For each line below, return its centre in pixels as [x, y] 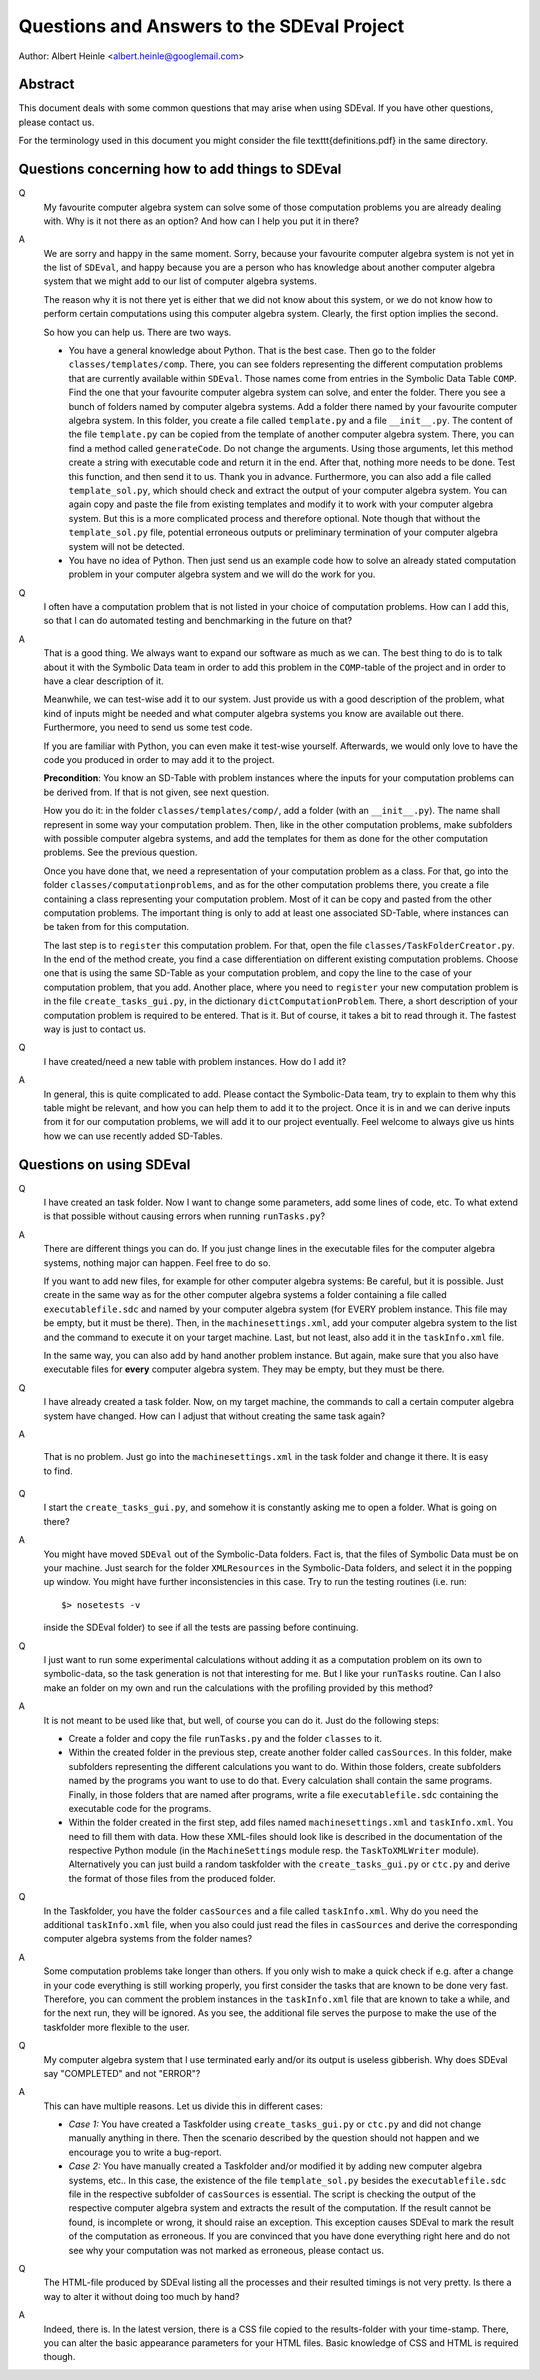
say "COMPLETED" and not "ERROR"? [122, 2073]
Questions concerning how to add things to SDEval [180, 169]
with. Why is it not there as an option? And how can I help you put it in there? [201, 221]
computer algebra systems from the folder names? [148, 1939]
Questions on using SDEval [104, 1164]
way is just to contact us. [95, 1029]
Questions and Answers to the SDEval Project [211, 26]
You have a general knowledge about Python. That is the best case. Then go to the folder [252, 351]
